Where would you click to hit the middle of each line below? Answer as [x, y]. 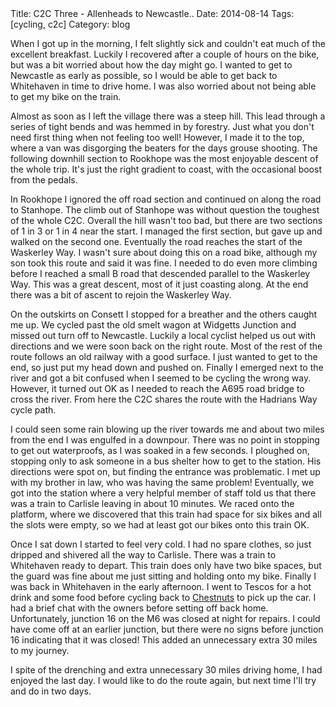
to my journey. [40, 650]
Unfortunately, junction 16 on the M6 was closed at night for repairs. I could [165, 618]
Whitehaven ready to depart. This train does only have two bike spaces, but [166, 565]
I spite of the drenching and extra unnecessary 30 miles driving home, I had [166, 670]
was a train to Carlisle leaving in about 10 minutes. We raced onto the [152, 503]
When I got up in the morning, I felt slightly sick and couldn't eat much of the [168, 43]
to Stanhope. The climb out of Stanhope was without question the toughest [165, 210]
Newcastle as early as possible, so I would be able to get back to [144, 75]
